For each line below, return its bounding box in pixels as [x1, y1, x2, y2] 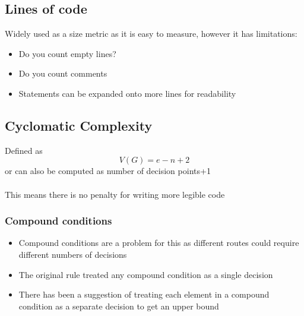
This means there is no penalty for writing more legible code [5, 188, 225, 200]
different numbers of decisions [18, 248, 127, 260]
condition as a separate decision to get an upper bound [18, 299, 219, 312]
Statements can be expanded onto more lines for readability [18, 87, 236, 99]
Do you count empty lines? [18, 47, 116, 59]
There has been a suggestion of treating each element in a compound [18, 288, 270, 301]
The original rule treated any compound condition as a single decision [18, 268, 273, 280]
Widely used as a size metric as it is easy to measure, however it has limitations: [5, 27, 297, 40]
